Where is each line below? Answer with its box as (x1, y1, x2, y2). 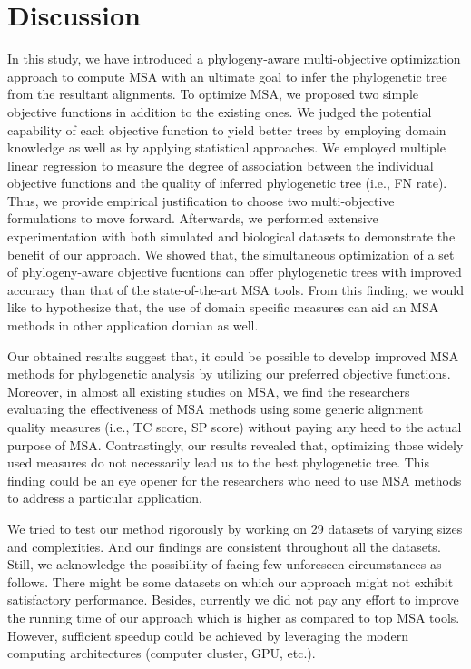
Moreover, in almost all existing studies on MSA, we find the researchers (7, 381, 410, 400)
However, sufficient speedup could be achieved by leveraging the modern (7, 625, 409, 644)
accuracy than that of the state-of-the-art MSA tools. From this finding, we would (7, 280, 465, 299)
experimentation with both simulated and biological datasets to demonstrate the (7, 227, 456, 246)
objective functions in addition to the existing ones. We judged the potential (7, 102, 432, 121)
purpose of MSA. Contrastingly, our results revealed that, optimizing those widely (7, 435, 464, 454)
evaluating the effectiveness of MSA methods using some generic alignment (7, 399, 424, 418)
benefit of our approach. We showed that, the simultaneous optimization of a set (7, 244, 455, 263)
